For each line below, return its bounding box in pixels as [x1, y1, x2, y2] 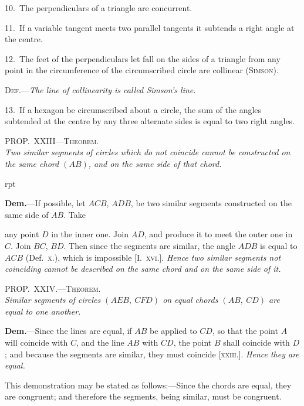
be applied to [150, 325, 197, 337]
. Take [63, 208, 86, 220]
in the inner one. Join [51, 228, 129, 240]
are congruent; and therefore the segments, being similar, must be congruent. [5, 390, 282, 402]
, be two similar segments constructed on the [130, 197, 292, 209]
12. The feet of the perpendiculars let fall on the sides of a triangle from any [5, 52, 281, 64]
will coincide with [5, 336, 68, 349]
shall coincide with [223, 336, 290, 349]
